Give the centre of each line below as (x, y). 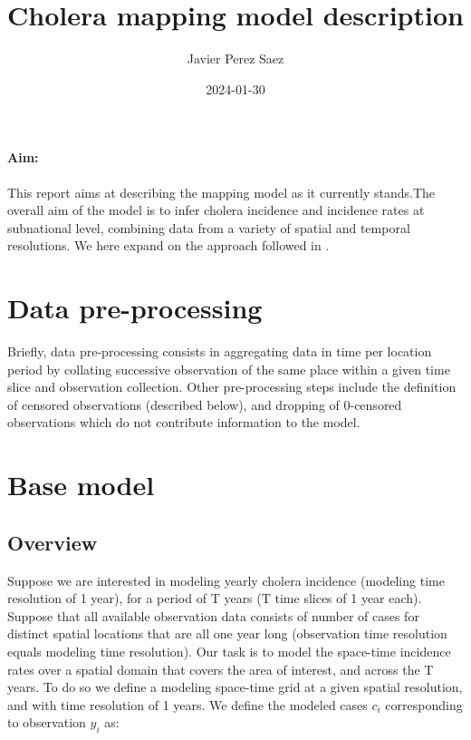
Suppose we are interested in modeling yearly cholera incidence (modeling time (226, 580)
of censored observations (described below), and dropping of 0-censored (205, 404)
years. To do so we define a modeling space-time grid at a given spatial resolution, (235, 687)
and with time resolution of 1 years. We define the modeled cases (187, 704)
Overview (53, 542)
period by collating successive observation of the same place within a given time (229, 369)
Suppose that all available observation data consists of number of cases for (213, 615)
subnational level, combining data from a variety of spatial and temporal (209, 227)
